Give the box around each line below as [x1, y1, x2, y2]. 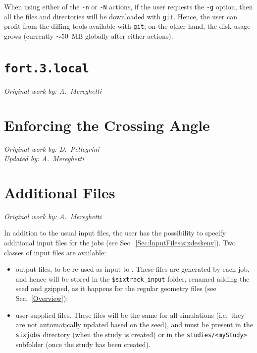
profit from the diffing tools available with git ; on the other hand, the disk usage [4, 21, 251, 31]
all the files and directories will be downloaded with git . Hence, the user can [4, 11, 237, 21]
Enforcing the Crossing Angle [4, 115, 210, 135]
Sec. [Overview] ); [15, 293, 68, 303]
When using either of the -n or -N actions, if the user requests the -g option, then [4, 1, 253, 11]
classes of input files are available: [4, 247, 106, 257]
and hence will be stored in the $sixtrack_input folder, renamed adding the [15, 273, 250, 284]
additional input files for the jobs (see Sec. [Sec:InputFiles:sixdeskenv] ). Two [4, 237, 236, 248]
